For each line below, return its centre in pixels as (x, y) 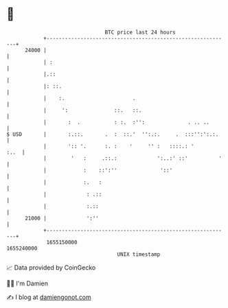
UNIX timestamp (139, 254)
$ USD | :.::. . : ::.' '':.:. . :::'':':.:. (113, 134)
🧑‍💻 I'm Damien (27, 283)
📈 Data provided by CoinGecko (51, 268)
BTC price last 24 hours (140, 32)
